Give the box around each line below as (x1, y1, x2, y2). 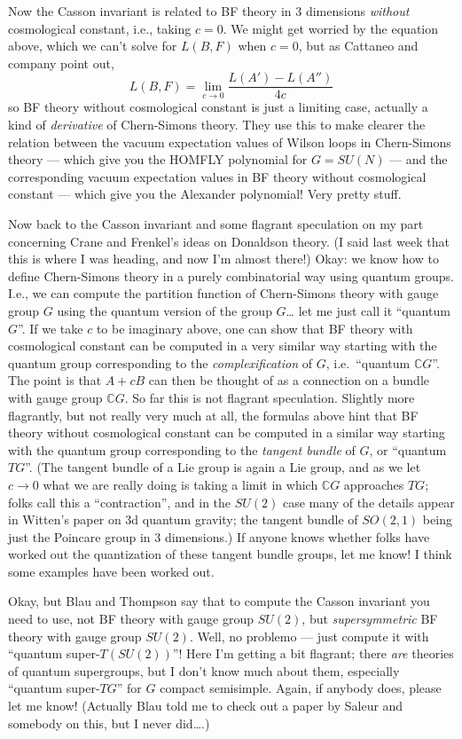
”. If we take (18, 318, 83, 337)
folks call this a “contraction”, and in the (8, 492, 231, 511)
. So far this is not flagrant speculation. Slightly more (124, 388, 415, 406)
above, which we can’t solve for (8, 36, 177, 55)
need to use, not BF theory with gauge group (8, 609, 254, 628)
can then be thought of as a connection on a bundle (148, 371, 429, 389)
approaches (343, 475, 404, 493)
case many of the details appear (282, 492, 455, 511)
